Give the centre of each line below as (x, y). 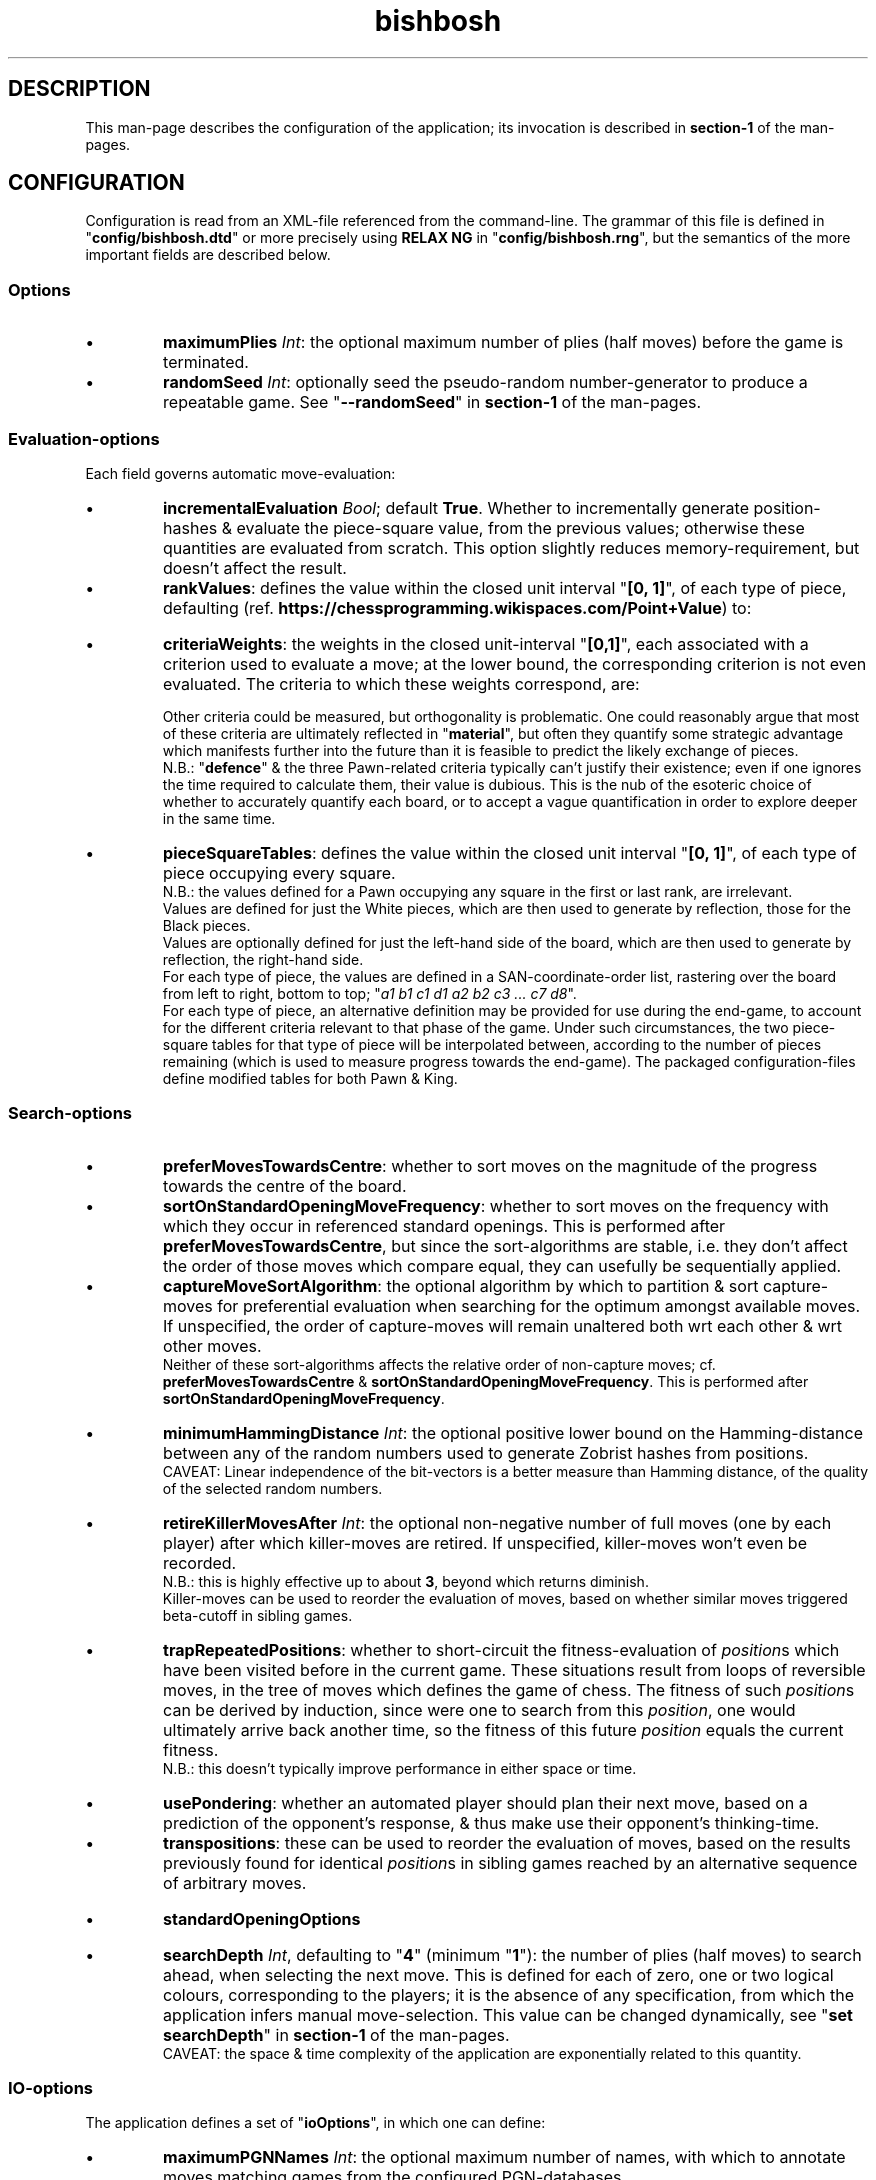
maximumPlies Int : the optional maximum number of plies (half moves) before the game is (503, 342)
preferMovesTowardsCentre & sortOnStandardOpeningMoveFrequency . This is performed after (485, 1381)
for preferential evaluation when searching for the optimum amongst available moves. (539, 1305)
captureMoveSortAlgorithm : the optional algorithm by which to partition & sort (461, 1285)
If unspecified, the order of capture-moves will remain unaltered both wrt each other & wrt (503, 1325)
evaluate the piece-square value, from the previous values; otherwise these (520, 527)
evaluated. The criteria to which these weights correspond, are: (401, 683)
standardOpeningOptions (262, 1918)
